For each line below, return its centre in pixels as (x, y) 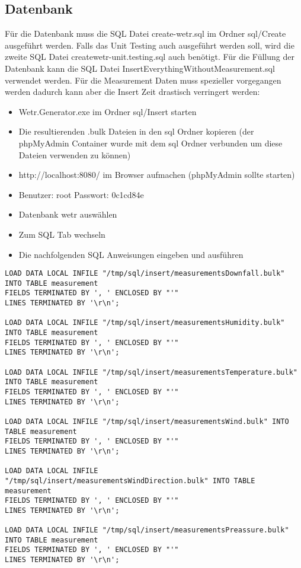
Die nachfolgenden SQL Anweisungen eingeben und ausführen (131, 254)
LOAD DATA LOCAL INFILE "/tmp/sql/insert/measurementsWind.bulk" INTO (147, 421)
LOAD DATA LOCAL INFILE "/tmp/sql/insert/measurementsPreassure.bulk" (147, 530)
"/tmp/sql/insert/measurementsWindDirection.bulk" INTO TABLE (130, 481)
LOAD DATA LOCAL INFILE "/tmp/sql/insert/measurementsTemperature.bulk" (151, 372)
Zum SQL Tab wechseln (62, 234)
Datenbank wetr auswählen (68, 214)
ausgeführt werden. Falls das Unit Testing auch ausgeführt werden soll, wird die (150, 45)
